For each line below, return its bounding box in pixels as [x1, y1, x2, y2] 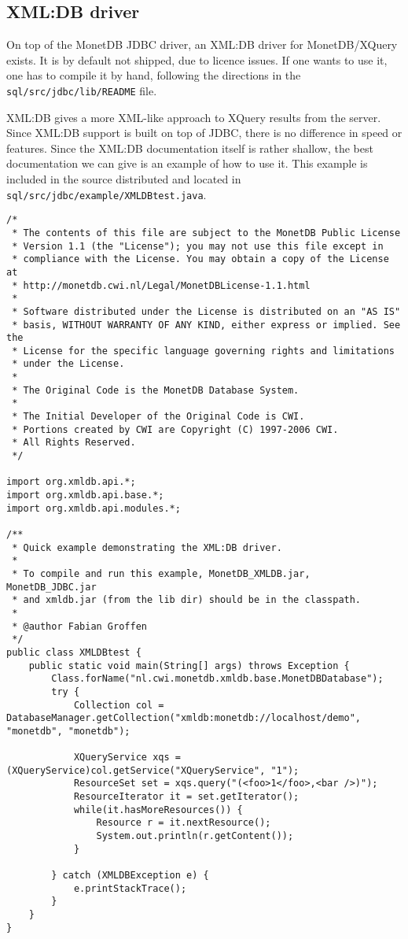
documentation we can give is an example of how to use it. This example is [6, 155, 368, 172]
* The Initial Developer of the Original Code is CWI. [12, 411, 305, 423]
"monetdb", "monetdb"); [6, 725, 130, 737]
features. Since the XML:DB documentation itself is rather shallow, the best [6, 139, 373, 156]
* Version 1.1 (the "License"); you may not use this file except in [12, 240, 384, 252]
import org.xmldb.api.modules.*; [6, 502, 181, 514]
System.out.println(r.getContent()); [96, 830, 294, 842]
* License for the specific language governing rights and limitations [12, 345, 395, 357]
